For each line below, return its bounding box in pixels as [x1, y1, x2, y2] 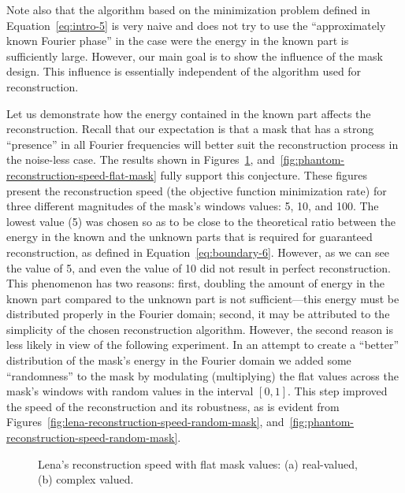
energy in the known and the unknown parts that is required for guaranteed [6, 228, 373, 245]
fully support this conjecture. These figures [160, 166, 368, 183]
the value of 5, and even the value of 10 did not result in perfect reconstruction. [6, 259, 391, 276]
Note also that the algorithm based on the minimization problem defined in [6, 2, 370, 17]
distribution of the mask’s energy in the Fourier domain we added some [6, 352, 351, 369]
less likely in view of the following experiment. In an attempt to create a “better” [6, 336, 399, 353]
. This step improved [287, 383, 388, 399]
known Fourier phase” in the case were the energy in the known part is [6, 32, 349, 49]
